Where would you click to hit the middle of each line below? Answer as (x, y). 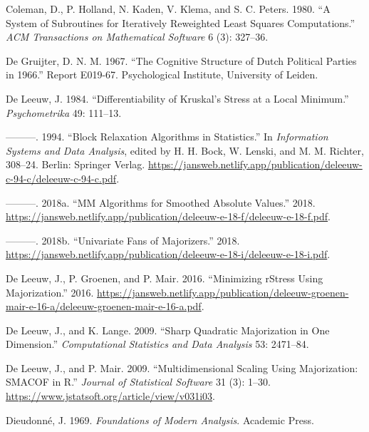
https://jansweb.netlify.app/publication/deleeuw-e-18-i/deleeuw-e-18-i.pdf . (168, 254)
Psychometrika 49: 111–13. (64, 112)
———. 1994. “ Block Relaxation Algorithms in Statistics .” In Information (167, 137)
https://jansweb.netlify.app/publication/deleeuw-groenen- (223, 292)
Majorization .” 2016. (50, 292)
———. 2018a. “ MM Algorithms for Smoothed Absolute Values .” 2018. (161, 202)
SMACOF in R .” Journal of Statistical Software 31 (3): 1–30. (138, 382)
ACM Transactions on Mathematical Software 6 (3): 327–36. (137, 37)
